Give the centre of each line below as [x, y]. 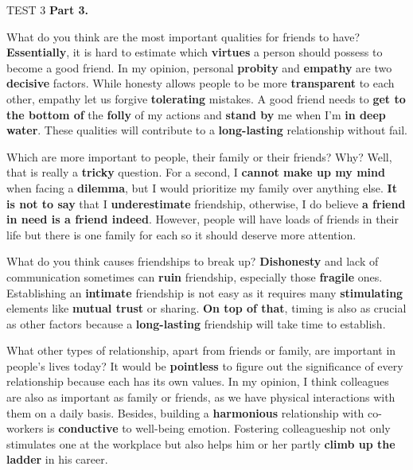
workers [25, 428]
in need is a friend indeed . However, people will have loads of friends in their [203, 219]
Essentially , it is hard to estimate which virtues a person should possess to [195, 52]
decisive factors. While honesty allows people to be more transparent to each [201, 83]
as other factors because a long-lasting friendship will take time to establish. [196, 323]
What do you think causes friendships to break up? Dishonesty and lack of [193, 261]
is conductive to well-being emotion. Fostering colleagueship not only [219, 428]
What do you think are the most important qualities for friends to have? [183, 36]
